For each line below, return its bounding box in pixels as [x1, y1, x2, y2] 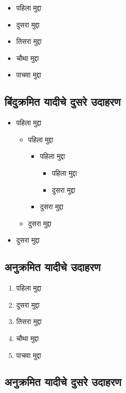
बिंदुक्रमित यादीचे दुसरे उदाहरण [4, 94, 121, 109]
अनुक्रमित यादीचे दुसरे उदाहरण [4, 374, 122, 390]
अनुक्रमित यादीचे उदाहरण [4, 259, 101, 275]
